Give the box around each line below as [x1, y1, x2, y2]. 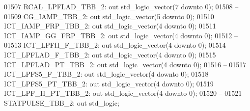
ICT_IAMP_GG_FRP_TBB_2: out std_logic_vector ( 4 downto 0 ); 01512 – [4, 30, 238, 40]
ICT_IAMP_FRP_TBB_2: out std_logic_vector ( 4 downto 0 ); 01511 [4, 21, 216, 31]
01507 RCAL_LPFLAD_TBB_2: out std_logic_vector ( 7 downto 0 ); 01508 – [4, 1, 239, 11]
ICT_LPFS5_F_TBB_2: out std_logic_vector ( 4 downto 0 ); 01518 [4, 69, 209, 79]
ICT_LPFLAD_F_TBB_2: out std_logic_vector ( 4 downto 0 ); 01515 [4, 49, 216, 59]
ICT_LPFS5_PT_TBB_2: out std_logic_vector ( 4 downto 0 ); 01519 [4, 78, 214, 88]
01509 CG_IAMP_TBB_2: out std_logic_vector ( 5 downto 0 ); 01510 [4, 11, 214, 21]
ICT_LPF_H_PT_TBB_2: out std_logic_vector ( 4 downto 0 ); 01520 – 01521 [4, 88, 242, 98]
